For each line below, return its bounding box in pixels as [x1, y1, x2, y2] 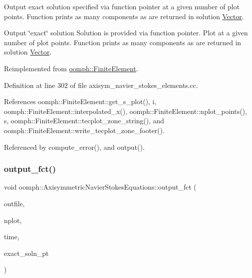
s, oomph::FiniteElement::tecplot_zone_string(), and [4, 115, 164, 126]
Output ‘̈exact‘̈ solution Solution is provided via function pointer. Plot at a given [4, 28, 248, 38]
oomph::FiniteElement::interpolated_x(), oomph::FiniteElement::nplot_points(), [4, 106, 247, 116]
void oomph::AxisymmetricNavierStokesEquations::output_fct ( [4, 182, 197, 192]
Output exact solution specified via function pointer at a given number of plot [4, 1, 240, 11]
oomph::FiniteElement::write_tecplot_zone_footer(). [4, 125, 165, 135]
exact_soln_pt [4, 248, 49, 258]
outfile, [4, 198, 25, 208]
